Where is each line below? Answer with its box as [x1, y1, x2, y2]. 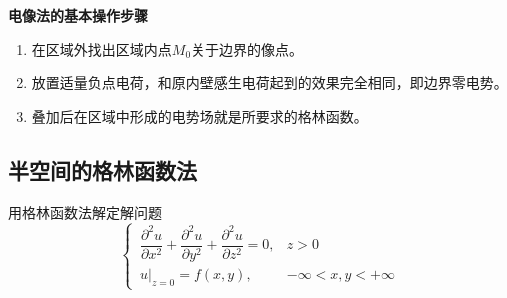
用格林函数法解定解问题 [8, 201, 162, 222]
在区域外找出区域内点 [31, 38, 172, 59]
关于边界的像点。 [191, 38, 304, 59]
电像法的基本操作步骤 [8, 5, 148, 25]
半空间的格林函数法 [8, 154, 197, 185]
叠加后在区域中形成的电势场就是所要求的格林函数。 [31, 105, 368, 126]
